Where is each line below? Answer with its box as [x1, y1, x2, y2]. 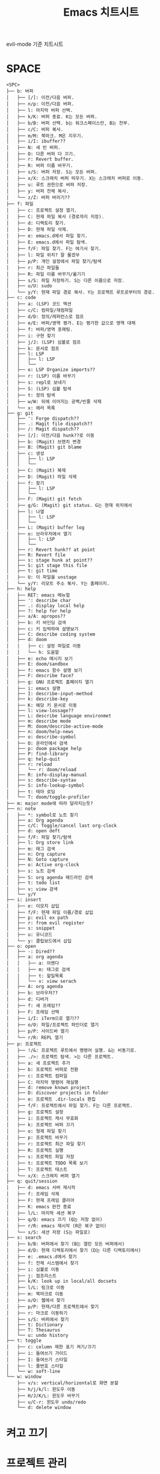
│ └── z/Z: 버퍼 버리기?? [6, 195, 70, 201]
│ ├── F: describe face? [6, 673, 74, 679]
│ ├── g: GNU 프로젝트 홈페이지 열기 [6, 679, 94, 686]
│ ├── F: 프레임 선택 [6, 1009, 60, 1015]
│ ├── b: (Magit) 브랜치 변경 [6, 439, 81, 445]
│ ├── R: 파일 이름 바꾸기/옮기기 [6, 271, 85, 277]
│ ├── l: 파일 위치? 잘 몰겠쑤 [6, 252, 80, 259]
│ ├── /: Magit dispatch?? [6, 426, 79, 432]
